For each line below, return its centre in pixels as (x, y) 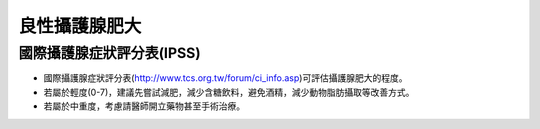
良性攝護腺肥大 (80, 26)
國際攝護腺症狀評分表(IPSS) (109, 53)
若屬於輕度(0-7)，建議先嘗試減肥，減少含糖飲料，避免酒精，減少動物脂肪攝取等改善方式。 (229, 92)
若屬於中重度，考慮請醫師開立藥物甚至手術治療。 (144, 106)
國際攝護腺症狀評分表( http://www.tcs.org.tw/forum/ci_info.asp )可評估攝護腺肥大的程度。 (225, 78)
